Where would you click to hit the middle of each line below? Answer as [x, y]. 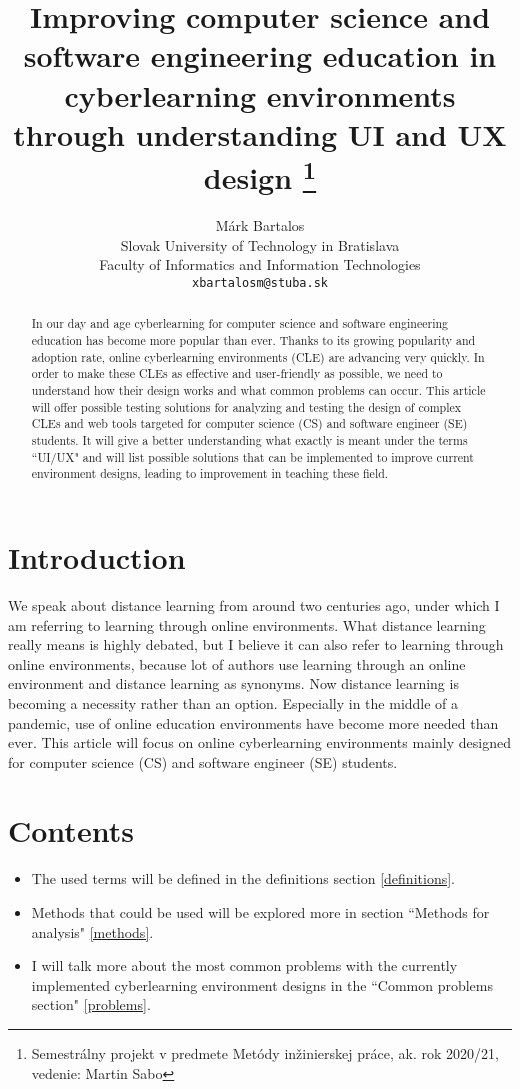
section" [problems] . [91, 1004]
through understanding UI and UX [260, 133]
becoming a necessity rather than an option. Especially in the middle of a [233, 702]
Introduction [97, 557]
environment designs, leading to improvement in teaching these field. [210, 473]
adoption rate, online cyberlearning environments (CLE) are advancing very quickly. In [258, 356]
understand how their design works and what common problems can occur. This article [258, 390]
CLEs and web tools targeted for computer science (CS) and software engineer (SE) [249, 423]
